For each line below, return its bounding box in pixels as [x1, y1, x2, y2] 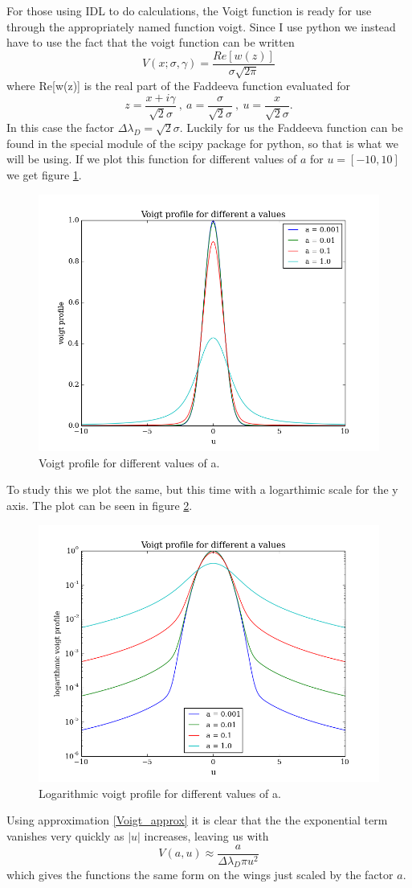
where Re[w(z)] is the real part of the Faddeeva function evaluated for [6, 77, 351, 94]
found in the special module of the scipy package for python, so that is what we [6, 134, 399, 151]
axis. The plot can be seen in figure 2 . [6, 497, 193, 513]
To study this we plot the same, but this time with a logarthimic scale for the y [6, 481, 398, 498]
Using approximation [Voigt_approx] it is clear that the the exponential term [6, 812, 388, 828]
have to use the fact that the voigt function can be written [6, 34, 295, 51]
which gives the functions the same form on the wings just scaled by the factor [6, 866, 394, 883]
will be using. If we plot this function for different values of [6, 150, 297, 167]
